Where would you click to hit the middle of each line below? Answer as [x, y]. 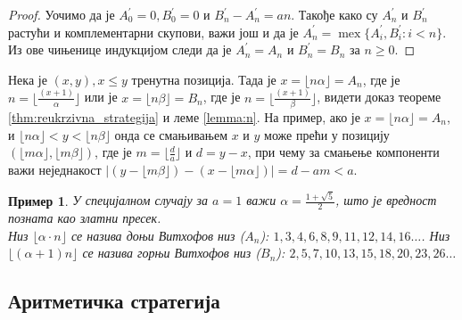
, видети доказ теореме [379, 97]
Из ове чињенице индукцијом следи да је [120, 49]
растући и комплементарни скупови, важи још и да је [153, 32]
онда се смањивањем [171, 134]
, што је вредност [386, 200]
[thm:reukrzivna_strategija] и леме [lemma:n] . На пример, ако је [184, 117]
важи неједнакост [55, 170]
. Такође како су [334, 14]
